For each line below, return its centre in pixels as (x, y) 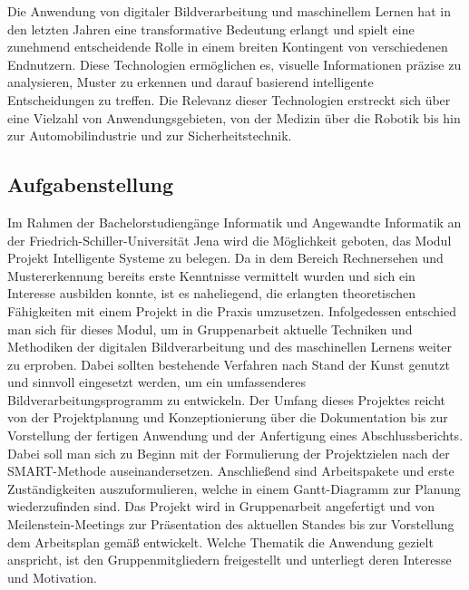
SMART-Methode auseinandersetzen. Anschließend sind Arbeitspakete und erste (231, 471)
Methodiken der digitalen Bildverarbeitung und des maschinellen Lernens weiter (230, 347)
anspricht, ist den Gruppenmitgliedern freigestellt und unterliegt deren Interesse (230, 560)
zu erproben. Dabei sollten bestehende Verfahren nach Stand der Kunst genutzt (229, 364)
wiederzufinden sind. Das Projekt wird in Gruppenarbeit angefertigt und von (221, 506)
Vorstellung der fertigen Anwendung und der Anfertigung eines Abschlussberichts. (235, 435)
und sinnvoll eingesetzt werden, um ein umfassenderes (157, 382)
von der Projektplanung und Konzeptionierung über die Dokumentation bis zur (228, 417)
